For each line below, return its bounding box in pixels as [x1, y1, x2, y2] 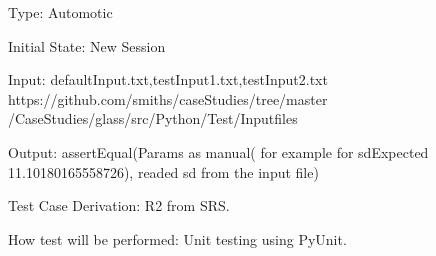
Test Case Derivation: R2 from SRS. [8, 195, 230, 216]
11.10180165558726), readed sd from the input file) [8, 161, 319, 182]
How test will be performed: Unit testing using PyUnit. [8, 228, 347, 249]
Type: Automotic [8, 2, 113, 22]
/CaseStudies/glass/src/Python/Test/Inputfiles [8, 108, 298, 129]
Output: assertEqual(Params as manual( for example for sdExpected [8, 141, 429, 162]
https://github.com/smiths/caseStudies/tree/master [8, 88, 328, 109]
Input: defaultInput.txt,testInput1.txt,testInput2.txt [8, 69, 328, 90]
